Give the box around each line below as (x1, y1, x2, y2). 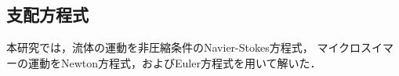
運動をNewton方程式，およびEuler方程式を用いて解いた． (27, 54, 321, 71)
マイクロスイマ (317, 39, 394, 56)
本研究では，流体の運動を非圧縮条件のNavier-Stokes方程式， (6, 39, 314, 56)
